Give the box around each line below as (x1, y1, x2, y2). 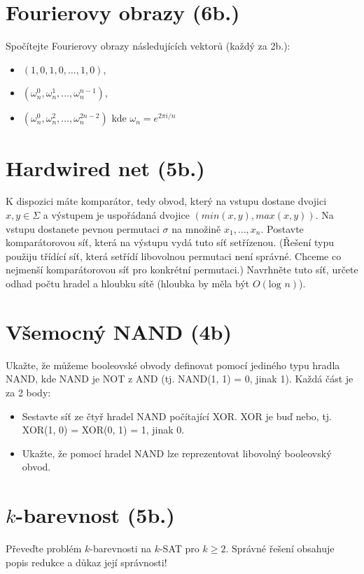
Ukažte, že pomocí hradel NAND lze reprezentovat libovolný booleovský (22, 445, 332, 460)
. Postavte (260, 221, 304, 236)
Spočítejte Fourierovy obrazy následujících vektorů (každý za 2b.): (6, 38, 290, 53)
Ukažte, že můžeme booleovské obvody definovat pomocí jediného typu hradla (6, 357, 340, 372)
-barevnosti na (90, 541, 151, 555)
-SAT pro (159, 541, 199, 555)
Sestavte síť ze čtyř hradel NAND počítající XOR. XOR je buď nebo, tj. (22, 408, 332, 423)
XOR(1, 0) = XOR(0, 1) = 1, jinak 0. (22, 422, 185, 437)
